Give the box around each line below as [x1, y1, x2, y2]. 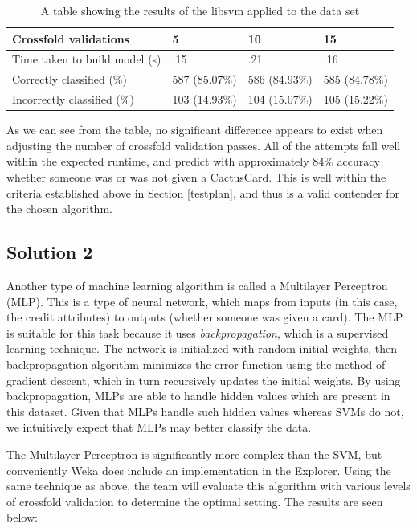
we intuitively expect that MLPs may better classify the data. [6, 419, 312, 436]
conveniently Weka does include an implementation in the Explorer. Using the [6, 461, 391, 478]
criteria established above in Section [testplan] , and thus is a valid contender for [6, 184, 400, 201]
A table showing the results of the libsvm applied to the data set [40, 2, 360, 18]
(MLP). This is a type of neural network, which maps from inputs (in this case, [6, 293, 398, 309]
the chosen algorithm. [6, 200, 112, 217]
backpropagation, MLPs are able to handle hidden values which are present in [6, 387, 390, 404]
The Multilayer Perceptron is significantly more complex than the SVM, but [6, 445, 382, 462]
